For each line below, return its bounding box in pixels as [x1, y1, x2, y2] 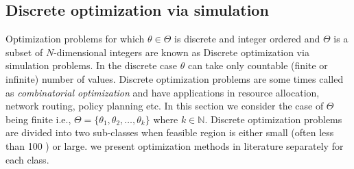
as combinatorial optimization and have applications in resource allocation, [5, 85, 320, 99]
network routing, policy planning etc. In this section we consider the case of [5, 99, 324, 113]
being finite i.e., [5, 112, 71, 126]
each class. [5, 152, 49, 166]
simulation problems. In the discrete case [5, 58, 178, 73]
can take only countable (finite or [187, 58, 328, 73]
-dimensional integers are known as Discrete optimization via [54, 44, 309, 59]
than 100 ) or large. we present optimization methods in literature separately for [5, 138, 344, 153]
